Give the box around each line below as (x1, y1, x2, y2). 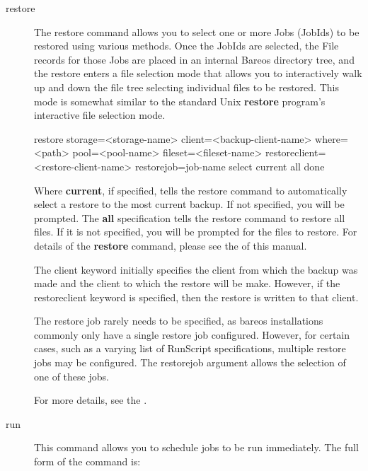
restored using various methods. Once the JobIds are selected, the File (34, 38, 339, 53)
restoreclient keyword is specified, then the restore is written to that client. (34, 289, 359, 304)
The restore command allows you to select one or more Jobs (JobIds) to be (34, 24, 360, 39)
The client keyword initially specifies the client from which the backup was (34, 262, 358, 277)
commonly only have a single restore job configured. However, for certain (34, 327, 350, 342)
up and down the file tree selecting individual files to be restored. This (34, 79, 339, 94)
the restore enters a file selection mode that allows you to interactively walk (34, 66, 362, 81)
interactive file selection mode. (34, 107, 166, 122)
